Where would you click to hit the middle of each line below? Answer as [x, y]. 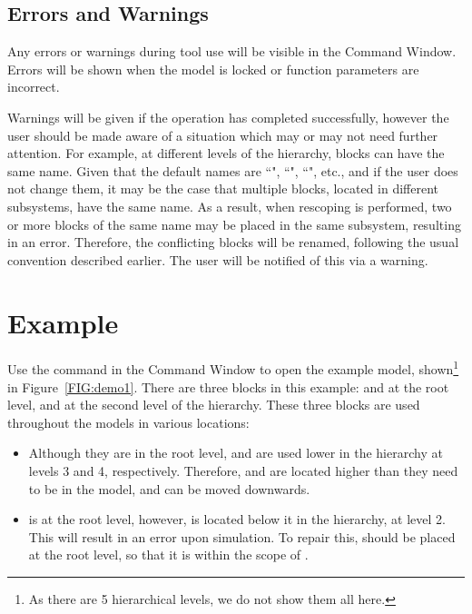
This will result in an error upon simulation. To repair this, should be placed [242, 536]
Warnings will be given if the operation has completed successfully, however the [228, 117]
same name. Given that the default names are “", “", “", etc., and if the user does [233, 170]
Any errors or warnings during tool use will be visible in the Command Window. [232, 51]
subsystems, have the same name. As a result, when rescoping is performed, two [230, 206]
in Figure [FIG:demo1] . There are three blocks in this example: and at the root [228, 386]
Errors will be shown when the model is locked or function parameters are [213, 69]
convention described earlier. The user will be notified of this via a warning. [218, 259]
